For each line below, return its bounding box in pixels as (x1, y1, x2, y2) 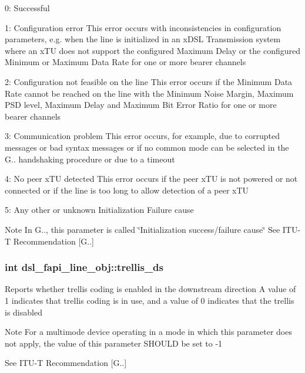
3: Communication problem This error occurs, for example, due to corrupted (5, 130, 280, 142)
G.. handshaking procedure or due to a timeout (5, 152, 175, 165)
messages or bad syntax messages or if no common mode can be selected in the (5, 141, 289, 153)
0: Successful (5, 2, 50, 13)
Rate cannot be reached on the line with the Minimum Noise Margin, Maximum (5, 87, 294, 99)
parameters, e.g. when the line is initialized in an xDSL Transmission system (5, 33, 281, 45)
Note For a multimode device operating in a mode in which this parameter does (5, 325, 292, 338)
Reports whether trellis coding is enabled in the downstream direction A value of (5, 283, 296, 295)
